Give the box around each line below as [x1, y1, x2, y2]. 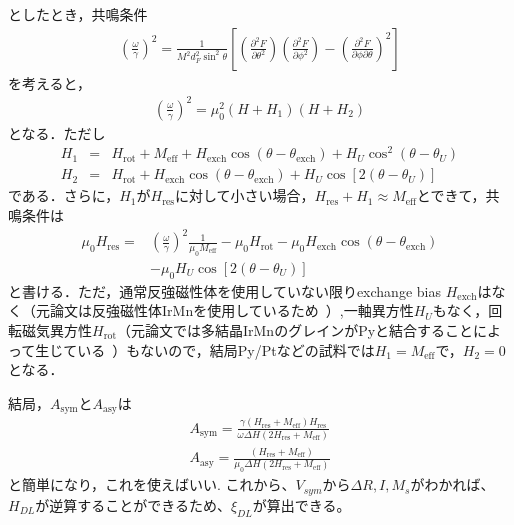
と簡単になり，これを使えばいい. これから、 [8, 474, 296, 495]
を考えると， [8, 72, 92, 93]
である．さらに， [8, 185, 120, 206]
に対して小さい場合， [175, 185, 315, 206]
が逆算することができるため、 [35, 494, 231, 515]
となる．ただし [8, 122, 106, 143]
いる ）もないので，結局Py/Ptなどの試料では [77, 339, 375, 360]
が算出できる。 [252, 494, 351, 515]
